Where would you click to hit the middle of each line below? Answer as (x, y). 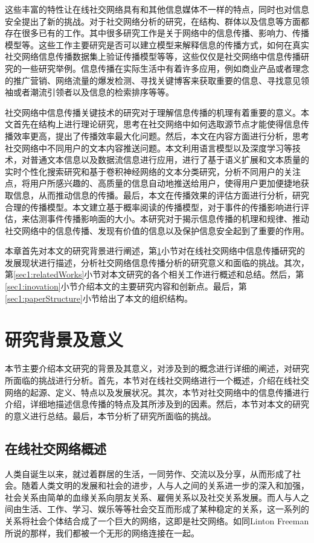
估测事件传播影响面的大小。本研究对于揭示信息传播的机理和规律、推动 (169, 219)
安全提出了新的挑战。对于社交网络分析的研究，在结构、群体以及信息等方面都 (157, 21)
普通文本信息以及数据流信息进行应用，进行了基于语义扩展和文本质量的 (169, 160)
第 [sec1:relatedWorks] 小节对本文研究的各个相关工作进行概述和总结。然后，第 (155, 274)
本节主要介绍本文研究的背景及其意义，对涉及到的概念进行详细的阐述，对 (149, 368)
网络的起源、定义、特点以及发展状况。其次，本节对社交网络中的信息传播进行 (157, 392)
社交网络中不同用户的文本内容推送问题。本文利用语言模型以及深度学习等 (149, 148)
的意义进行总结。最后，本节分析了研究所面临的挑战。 (111, 415)
